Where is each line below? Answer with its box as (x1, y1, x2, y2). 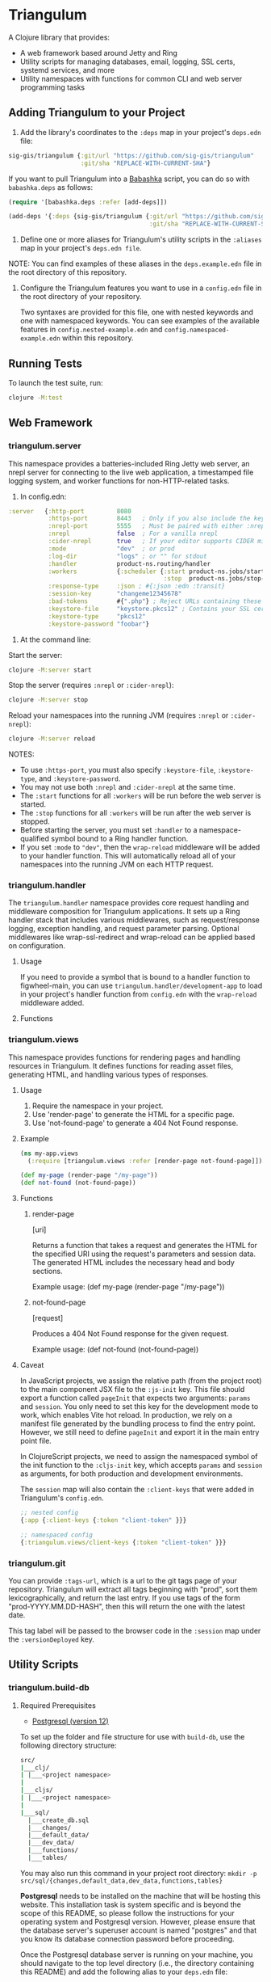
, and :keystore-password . (35, 774, 121, 783)
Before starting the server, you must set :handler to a (19, 825, 198, 835)
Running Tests (8, 356, 82, 370)
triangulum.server (8, 441, 82, 452)
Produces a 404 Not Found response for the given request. (31, 1329, 229, 1339)
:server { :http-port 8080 (8, 507, 131, 515)
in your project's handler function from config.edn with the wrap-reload (19, 989, 257, 999)
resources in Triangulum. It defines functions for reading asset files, (8, 1061, 234, 1070)
